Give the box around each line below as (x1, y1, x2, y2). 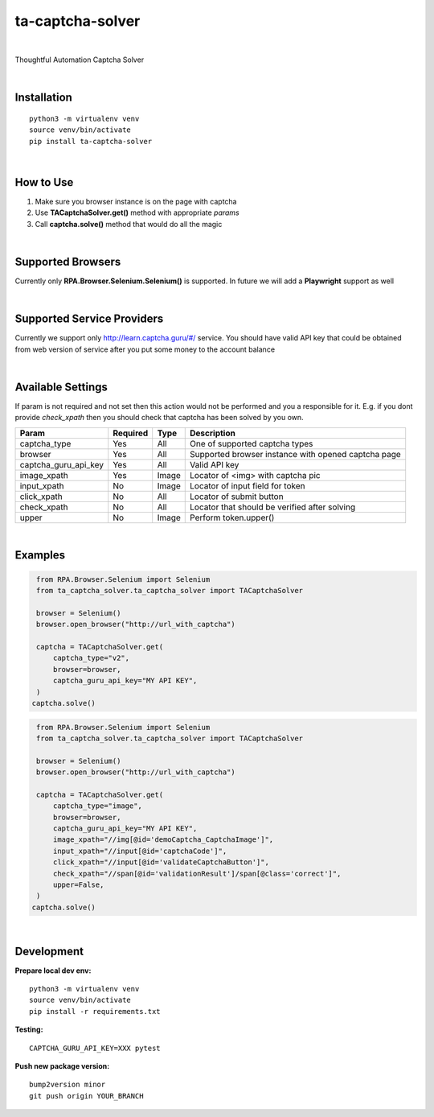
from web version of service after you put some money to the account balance (14, 344, 276, 354)
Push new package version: (14, 1061, 110, 1071)
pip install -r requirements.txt (29, 1007, 161, 1016)
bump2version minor (29, 1080, 106, 1090)
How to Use (14, 175, 74, 189)
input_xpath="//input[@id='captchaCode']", (52, 846, 227, 855)
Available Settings (14, 380, 108, 394)
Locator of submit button (190, 491, 285, 502)
